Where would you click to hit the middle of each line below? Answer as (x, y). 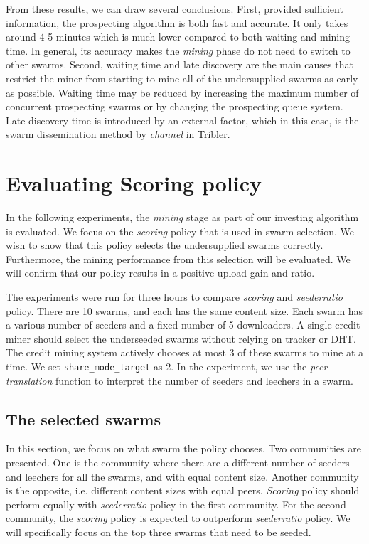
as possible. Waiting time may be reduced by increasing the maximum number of (182, 92)
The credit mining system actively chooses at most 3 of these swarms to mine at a (185, 352)
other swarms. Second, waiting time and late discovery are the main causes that (180, 64)
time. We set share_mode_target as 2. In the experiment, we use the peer (167, 366)
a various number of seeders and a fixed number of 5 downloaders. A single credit (183, 325)
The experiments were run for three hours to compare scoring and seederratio (174, 297)
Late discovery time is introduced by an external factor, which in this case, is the (182, 120)
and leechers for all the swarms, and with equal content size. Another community (182, 476)
